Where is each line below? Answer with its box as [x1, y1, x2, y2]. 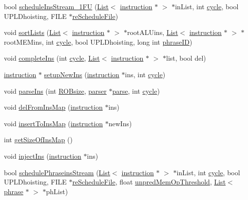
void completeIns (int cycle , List [4, 53, 100, 63]
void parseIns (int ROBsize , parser [4, 85, 107, 96]
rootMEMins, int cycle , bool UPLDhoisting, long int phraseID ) [4, 36, 192, 47]
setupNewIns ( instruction [44, 69, 119, 79]
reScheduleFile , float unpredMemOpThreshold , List [72, 177, 226, 187]
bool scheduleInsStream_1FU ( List [4, 1, 109, 11]
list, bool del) [166, 53, 206, 63]
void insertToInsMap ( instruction [4, 118, 103, 128]
